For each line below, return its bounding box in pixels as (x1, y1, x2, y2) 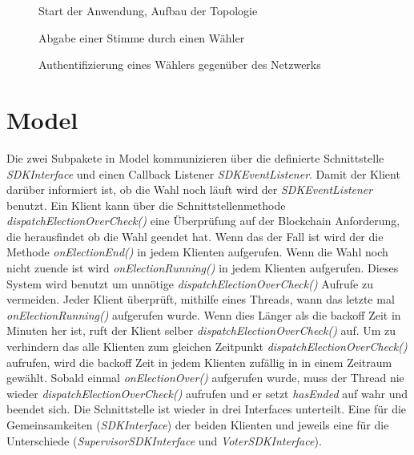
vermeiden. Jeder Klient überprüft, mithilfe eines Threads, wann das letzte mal (6, 291, 395, 308)
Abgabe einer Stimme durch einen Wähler (38, 29, 245, 46)
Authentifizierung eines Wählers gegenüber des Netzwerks (38, 56, 321, 73)
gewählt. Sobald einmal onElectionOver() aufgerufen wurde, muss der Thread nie (6, 369, 404, 386)
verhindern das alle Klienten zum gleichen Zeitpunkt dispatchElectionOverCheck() (6, 338, 408, 355)
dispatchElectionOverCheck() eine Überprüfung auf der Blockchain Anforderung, (6, 212, 400, 229)
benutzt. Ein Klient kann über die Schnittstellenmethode (6, 196, 286, 213)
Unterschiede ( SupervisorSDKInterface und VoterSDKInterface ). (6, 432, 322, 449)
